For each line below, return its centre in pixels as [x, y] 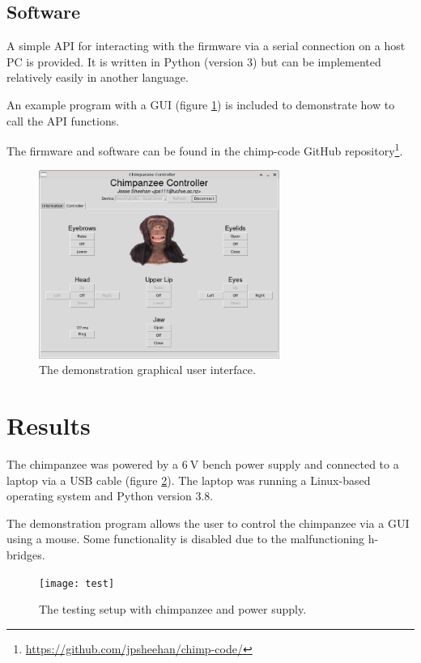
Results [49, 425]
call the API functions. [63, 120]
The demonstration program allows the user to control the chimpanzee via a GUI [208, 523]
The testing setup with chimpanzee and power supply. [173, 609]
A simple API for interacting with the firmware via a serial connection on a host [206, 46]
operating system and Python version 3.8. [110, 496]
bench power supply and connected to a [300, 464]
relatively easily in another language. [98, 77]
